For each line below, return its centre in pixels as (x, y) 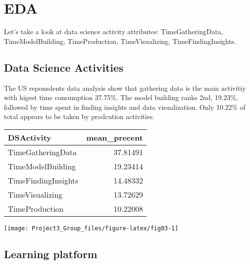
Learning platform (51, 254)
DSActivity (30, 137)
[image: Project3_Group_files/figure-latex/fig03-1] (91, 228)
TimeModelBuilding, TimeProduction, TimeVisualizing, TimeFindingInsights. (120, 41)
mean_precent (115, 137)
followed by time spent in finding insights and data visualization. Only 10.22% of (125, 107)
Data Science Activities (64, 67)
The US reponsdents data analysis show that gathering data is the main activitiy (125, 88)
